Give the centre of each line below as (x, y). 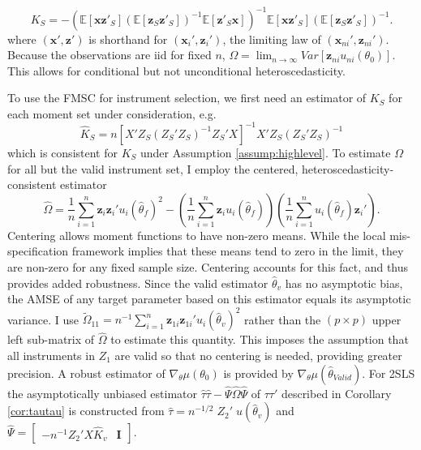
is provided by (258, 373)
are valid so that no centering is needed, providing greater (258, 356)
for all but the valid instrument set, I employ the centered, (153, 168)
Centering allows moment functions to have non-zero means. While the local (197, 235)
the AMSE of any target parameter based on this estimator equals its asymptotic (209, 299)
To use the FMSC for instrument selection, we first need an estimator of (187, 98)
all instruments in (51, 356)
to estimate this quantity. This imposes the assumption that (260, 339)
